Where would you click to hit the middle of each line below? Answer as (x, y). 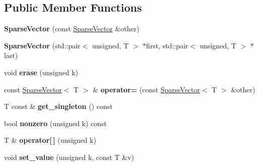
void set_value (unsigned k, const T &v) (69, 157)
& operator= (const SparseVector (146, 89)
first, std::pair (167, 45)
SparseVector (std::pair (42, 45)
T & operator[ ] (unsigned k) (50, 140)
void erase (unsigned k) (41, 72)
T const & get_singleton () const (58, 106)
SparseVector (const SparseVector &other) (72, 29)
